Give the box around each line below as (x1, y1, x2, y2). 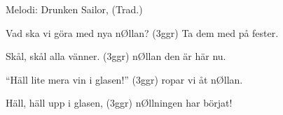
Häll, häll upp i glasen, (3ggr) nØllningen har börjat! (6, 95, 233, 110)
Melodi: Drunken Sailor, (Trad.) (6, 2, 143, 16)
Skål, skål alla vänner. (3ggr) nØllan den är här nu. (6, 49, 226, 63)
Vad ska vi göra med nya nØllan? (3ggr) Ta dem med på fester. (6, 25, 279, 40)
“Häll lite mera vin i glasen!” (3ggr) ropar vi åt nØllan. (6, 72, 243, 86)
